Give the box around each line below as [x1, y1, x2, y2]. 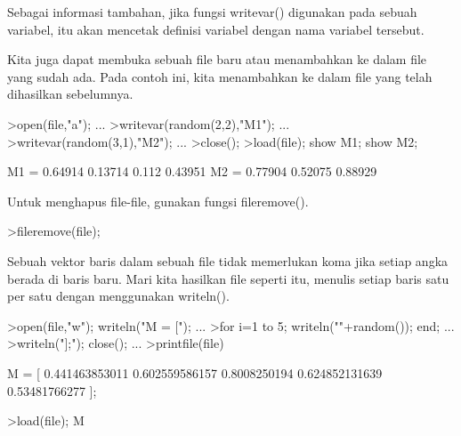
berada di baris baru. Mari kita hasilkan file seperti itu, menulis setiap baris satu [7, 269, 449, 287]
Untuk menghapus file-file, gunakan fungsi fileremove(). [7, 191, 309, 210]
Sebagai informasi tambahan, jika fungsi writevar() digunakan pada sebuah [7, 3, 417, 20]
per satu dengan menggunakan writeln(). [7, 287, 230, 305]
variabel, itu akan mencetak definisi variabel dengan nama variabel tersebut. [7, 20, 425, 38]
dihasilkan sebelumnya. [7, 85, 133, 103]
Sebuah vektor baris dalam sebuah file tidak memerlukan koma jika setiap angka [7, 251, 449, 270]
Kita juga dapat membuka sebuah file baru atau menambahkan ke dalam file [7, 50, 427, 69]
